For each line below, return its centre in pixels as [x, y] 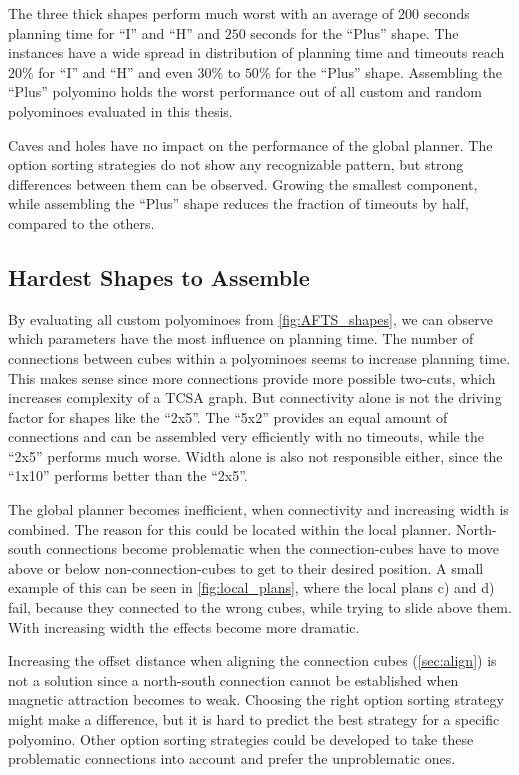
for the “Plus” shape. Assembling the [389, 71]
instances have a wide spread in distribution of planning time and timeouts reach [256, 52]
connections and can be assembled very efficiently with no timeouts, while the [246, 436]
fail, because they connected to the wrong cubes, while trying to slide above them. [260, 607]
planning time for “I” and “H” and [114, 32]
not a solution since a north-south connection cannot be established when [233, 679]
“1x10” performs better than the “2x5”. [128, 475]
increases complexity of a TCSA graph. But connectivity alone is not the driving [255, 397]
